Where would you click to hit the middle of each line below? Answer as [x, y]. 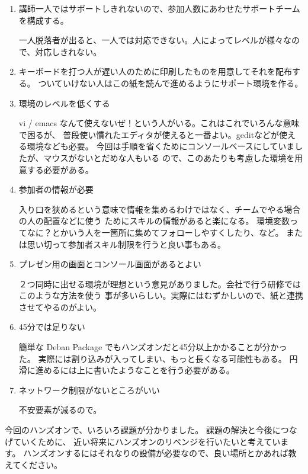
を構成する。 [44, 20]
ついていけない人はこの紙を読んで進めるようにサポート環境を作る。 [171, 83]
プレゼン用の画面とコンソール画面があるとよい [110, 264]
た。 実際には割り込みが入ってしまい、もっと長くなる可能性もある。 [153, 358]
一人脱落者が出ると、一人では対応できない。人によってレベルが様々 [151, 40]
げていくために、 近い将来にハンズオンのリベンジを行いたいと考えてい [143, 441]
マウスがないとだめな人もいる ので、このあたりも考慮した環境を [169, 157]
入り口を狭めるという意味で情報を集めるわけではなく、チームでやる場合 [160, 209]
